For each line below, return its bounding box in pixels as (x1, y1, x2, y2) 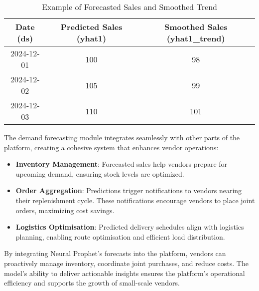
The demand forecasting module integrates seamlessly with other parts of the (4, 132, 240, 142)
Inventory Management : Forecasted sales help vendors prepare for (15, 159, 228, 169)
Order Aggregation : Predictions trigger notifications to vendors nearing (15, 185, 242, 196)
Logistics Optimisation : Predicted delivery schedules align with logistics (15, 222, 244, 232)
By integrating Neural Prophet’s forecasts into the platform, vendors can (4, 248, 226, 259)
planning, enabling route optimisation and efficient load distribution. (15, 231, 225, 242)
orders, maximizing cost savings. (15, 205, 115, 215)
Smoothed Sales (164, 21, 228, 32)
